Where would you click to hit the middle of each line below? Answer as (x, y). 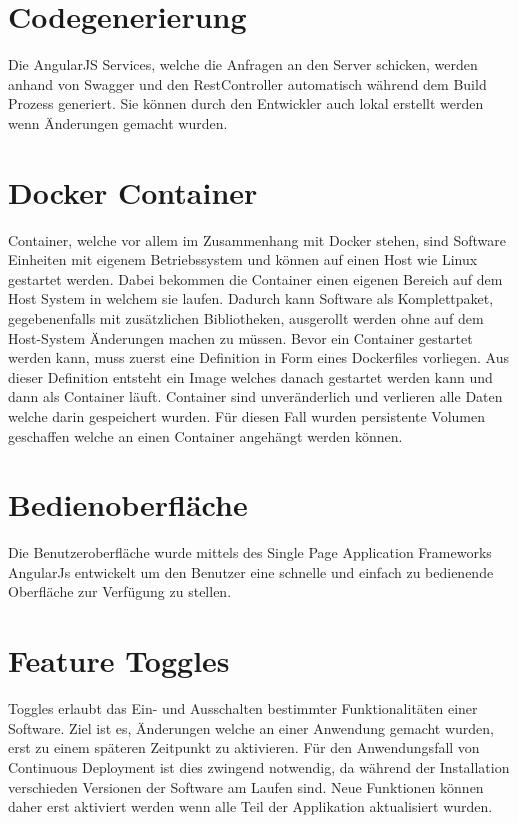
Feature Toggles (119, 660)
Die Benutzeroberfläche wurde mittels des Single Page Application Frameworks (250, 552)
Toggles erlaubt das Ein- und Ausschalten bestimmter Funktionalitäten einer (243, 708)
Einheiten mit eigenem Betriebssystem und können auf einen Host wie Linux (243, 259)
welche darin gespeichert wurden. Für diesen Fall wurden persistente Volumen (247, 415)
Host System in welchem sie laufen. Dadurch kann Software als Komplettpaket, (251, 298)
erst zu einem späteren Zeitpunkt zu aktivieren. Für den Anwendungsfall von (244, 747)
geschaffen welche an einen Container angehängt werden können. (205, 435)
